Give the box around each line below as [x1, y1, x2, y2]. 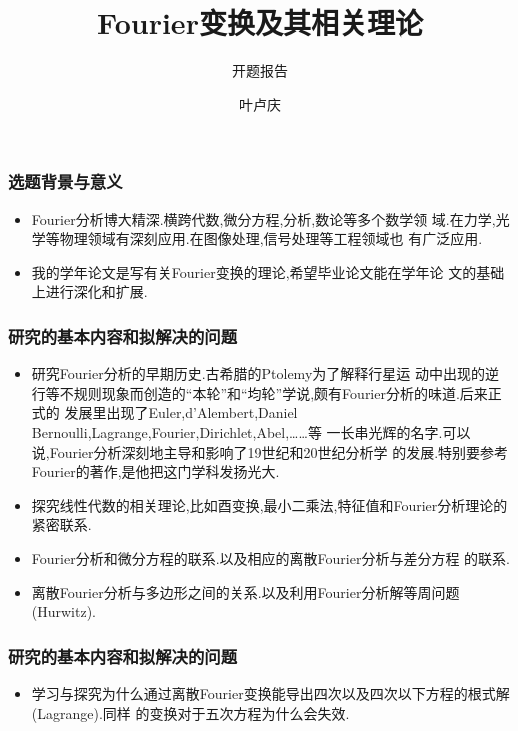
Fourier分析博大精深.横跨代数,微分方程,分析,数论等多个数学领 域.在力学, [31, 208, 496, 229]
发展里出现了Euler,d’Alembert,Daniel [64, 402, 298, 423]
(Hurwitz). [31, 601, 97, 622]
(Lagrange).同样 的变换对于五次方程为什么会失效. [31, 702, 350, 723]
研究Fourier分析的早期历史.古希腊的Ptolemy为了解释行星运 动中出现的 [31, 363, 485, 384]
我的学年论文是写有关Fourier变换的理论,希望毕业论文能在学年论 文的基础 [31, 261, 505, 282]
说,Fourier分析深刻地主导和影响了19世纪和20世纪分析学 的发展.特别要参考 [31, 441, 509, 462]
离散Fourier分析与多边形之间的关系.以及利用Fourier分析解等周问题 [31, 581, 460, 602]
